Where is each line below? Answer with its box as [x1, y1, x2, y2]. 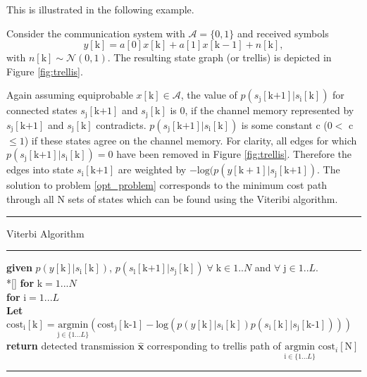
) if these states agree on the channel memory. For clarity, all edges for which [24, 132, 357, 147]
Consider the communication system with [6, 25, 185, 40]
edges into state [6, 162, 74, 177]
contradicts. [96, 117, 147, 132]
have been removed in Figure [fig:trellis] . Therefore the [116, 147, 352, 161]
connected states [6, 103, 77, 118]
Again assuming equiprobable [6, 87, 133, 102]
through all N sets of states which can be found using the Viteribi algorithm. [6, 192, 338, 206]
